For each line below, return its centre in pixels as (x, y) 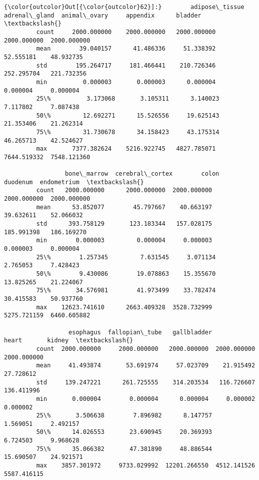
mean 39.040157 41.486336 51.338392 (126, 49)
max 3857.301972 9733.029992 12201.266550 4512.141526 (146, 466)
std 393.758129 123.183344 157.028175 (124, 224)
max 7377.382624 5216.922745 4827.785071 (126, 149)
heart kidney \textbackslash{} (69, 341)
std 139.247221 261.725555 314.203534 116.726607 (146, 382)
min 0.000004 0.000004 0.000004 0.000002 (146, 399)
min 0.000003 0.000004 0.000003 (124, 241)
